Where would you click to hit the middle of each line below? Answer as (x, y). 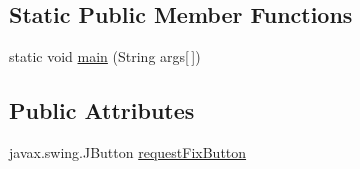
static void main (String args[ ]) (105, 56)
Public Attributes (102, 110)
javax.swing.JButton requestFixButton (128, 152)
